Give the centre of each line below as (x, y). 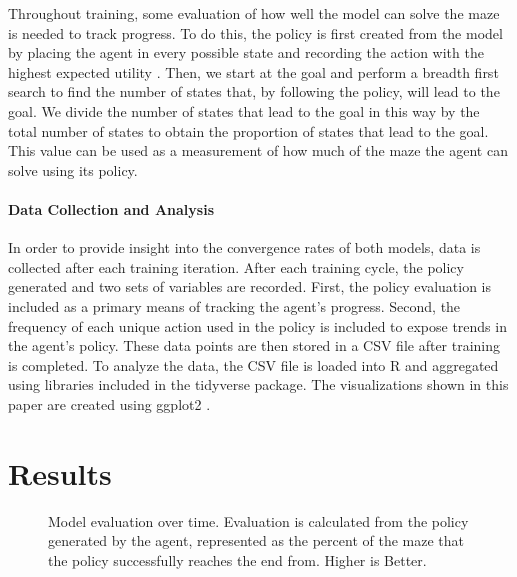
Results (60, 472)
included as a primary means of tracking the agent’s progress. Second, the (234, 305)
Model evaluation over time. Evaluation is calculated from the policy (258, 520)
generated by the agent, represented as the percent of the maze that (256, 540)
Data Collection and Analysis (111, 208)
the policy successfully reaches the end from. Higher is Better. (237, 559)
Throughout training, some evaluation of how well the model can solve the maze (254, 13)
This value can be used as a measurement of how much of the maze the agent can (258, 150)
